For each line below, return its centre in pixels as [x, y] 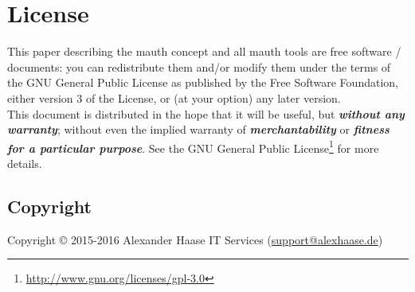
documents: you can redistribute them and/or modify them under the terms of [199, 66]
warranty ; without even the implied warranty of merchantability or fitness [198, 129]
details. [25, 163]
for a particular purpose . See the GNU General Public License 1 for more [193, 146]
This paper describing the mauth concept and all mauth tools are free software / [204, 51]
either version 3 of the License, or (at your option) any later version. [174, 97]
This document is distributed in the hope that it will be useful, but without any [206, 113]
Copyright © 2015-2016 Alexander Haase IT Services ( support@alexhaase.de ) [195, 239]
